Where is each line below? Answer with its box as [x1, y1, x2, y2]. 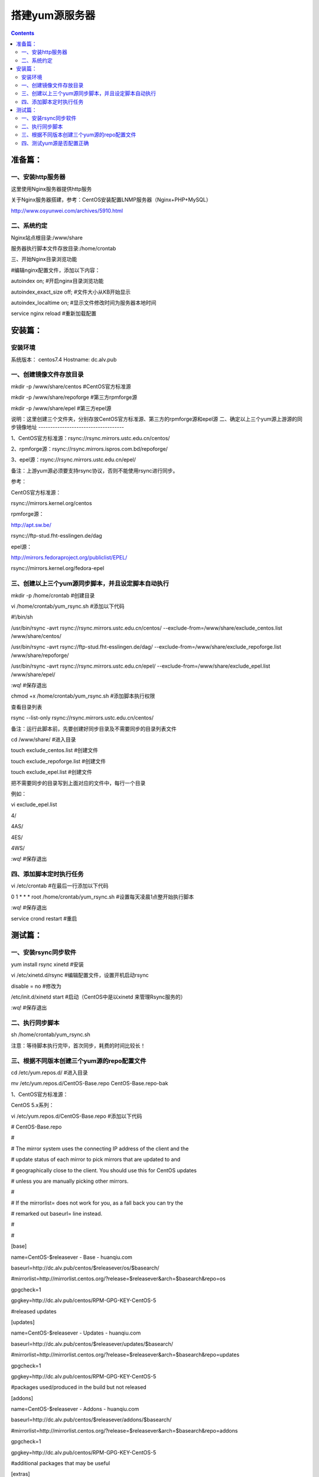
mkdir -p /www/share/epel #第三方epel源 [11, 405, 112, 412]
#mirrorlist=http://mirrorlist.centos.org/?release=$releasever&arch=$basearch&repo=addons [11, 1427, 238, 1434]
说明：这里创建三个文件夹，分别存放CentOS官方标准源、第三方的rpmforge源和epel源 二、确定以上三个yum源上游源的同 [11, 415, 302, 422]
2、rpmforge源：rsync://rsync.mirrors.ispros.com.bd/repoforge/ [11, 445, 168, 453]
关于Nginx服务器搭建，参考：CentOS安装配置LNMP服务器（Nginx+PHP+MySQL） [11, 196, 211, 203]
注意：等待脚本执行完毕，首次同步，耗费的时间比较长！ [11, 1042, 146, 1049]
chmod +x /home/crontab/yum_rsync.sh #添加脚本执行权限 [11, 692, 155, 700]
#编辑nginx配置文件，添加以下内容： [11, 266, 100, 274]
